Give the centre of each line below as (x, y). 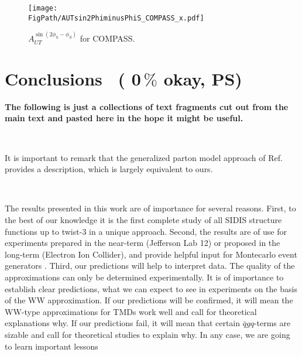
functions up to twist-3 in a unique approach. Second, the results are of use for (146, 231)
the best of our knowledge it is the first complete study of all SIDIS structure (143, 220)
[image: (43, 8)
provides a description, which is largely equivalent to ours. (109, 169)
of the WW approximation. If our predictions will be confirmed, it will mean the (149, 300)
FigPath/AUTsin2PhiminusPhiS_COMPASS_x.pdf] (116, 18)
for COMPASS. (107, 38)
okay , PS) (203, 78)
